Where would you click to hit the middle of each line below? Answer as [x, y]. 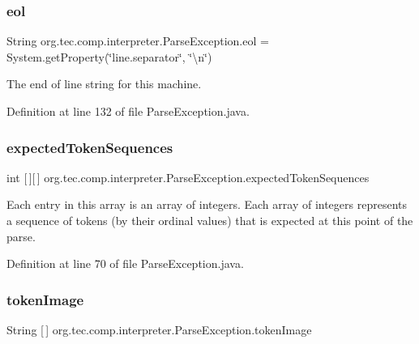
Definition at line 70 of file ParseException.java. [125, 263]
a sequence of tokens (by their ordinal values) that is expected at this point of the [210, 220]
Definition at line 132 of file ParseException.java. [128, 111]
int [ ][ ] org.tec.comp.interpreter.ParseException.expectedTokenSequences [188, 177]
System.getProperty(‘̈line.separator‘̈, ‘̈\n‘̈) [109, 56]
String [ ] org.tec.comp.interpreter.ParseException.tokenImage [159, 329]
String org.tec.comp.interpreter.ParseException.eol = [138, 41]
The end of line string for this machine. [104, 84]
